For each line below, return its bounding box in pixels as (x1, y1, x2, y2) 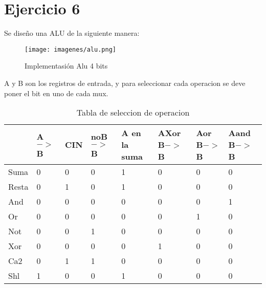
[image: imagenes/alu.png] (25, 46, 116, 53)
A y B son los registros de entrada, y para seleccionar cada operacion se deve (4, 77, 246, 88)
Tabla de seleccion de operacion (76, 106, 190, 119)
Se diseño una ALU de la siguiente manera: (4, 28, 140, 38)
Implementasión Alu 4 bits (25, 60, 108, 71)
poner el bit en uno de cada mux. (4, 87, 108, 98)
